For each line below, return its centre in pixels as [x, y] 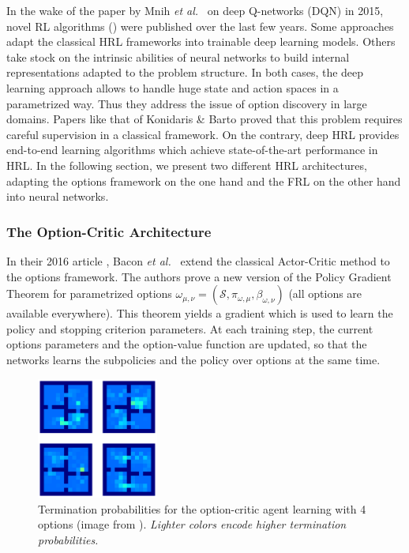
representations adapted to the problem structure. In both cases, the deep [185, 72]
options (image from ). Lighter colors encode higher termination [192, 524]
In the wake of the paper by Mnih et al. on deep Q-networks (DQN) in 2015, [195, 10]
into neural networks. [58, 196]
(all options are [325, 293]
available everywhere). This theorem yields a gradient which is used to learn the [200, 313]
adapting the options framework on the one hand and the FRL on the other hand [204, 181]
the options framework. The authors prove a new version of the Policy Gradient [199, 276]
